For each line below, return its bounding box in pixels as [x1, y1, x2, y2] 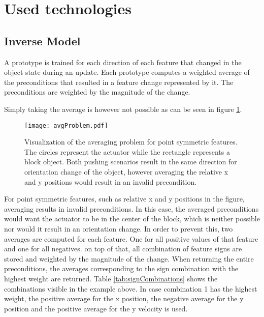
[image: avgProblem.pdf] [24, 122, 108, 129]
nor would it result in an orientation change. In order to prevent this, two [4, 223, 233, 234]
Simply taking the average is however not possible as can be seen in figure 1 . [4, 103, 242, 114]
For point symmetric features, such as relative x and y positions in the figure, [4, 193, 245, 204]
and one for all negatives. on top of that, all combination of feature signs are [4, 243, 242, 254]
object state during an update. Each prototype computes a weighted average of [4, 67, 250, 77]
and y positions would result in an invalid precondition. [24, 176, 197, 187]
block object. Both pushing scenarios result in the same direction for [24, 156, 237, 167]
